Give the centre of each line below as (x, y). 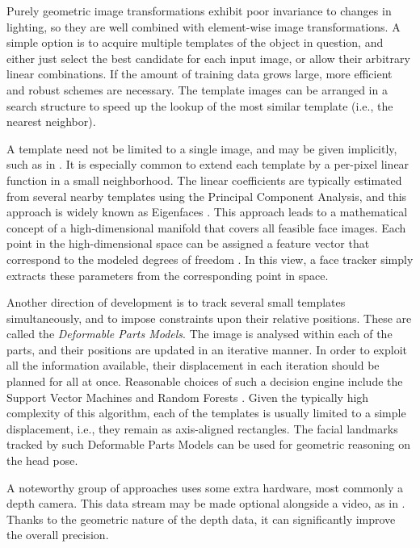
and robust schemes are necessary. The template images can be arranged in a (197, 89)
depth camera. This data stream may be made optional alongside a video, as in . (206, 503)
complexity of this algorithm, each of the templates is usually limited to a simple (206, 413)
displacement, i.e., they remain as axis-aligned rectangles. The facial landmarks (202, 428)
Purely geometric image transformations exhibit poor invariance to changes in (199, 10)
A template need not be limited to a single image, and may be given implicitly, (202, 148)
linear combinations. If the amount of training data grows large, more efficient (199, 74)
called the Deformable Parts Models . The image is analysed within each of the (199, 334)
